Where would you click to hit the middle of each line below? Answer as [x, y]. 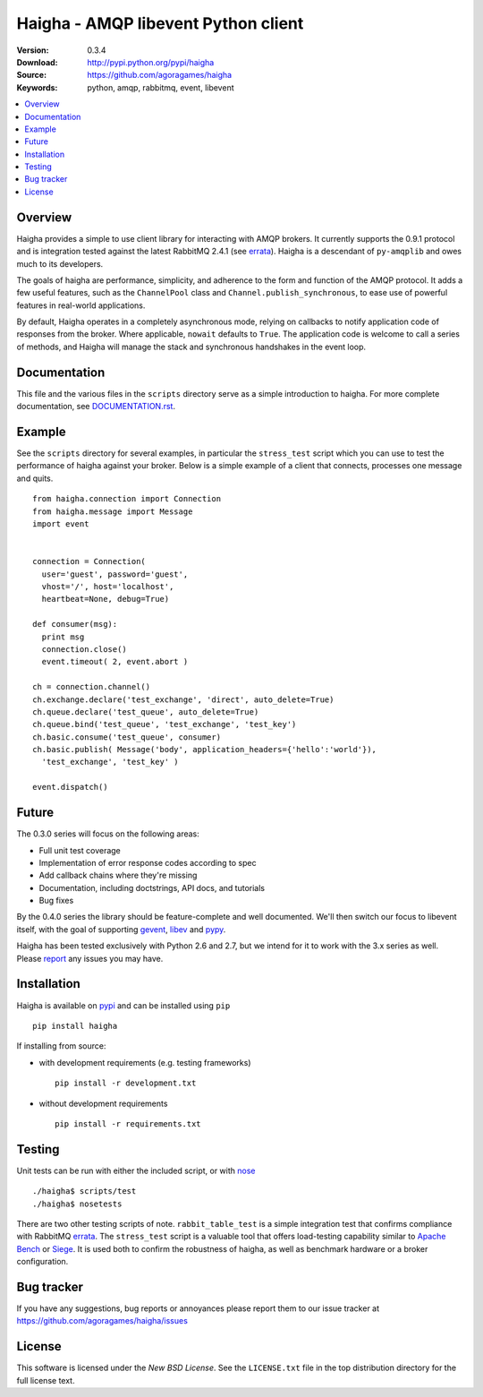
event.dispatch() [70, 787]
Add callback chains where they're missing [118, 875]
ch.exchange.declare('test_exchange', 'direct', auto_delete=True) [183, 699]
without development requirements [103, 1103]
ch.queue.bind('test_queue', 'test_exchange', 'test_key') [165, 724]
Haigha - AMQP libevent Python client [160, 23]
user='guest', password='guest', [115, 574]
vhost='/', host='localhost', [108, 586]
